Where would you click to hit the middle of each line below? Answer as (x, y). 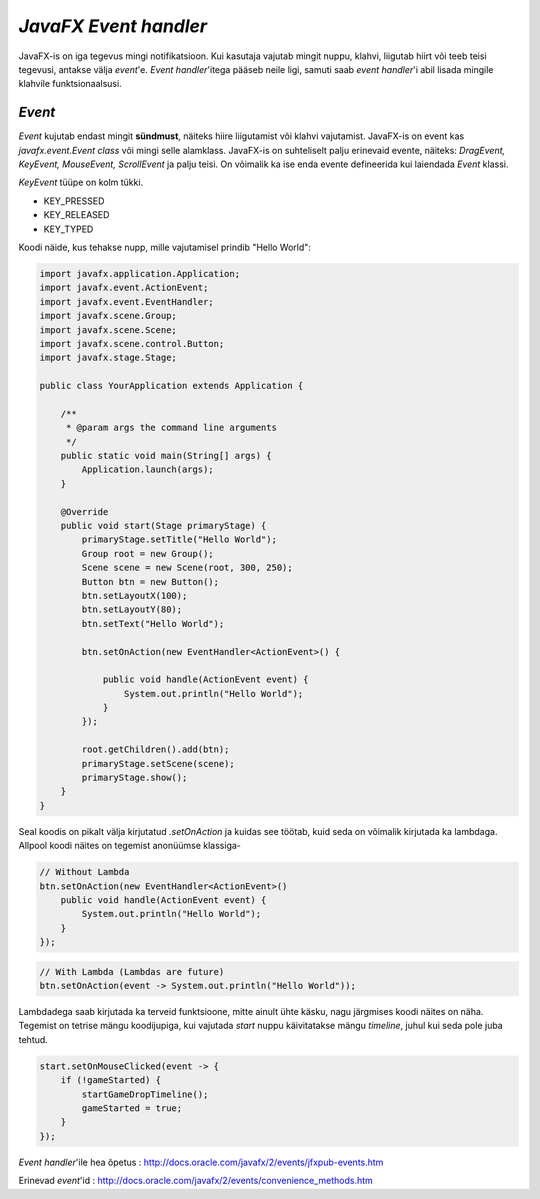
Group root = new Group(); (147, 553)
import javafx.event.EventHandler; (126, 301)
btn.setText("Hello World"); (153, 623)
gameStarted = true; (132, 1108)
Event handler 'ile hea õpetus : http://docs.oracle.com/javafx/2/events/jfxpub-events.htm (201, 1162)
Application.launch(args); (147, 469)
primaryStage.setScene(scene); (158, 763)
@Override (84, 511)
